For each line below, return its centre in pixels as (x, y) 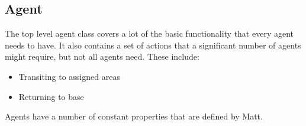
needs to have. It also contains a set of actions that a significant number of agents (153, 45)
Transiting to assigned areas (69, 76)
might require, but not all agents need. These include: (102, 56)
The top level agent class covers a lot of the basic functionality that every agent (149, 33)
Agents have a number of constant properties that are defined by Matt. (134, 116)
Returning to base (51, 96)
